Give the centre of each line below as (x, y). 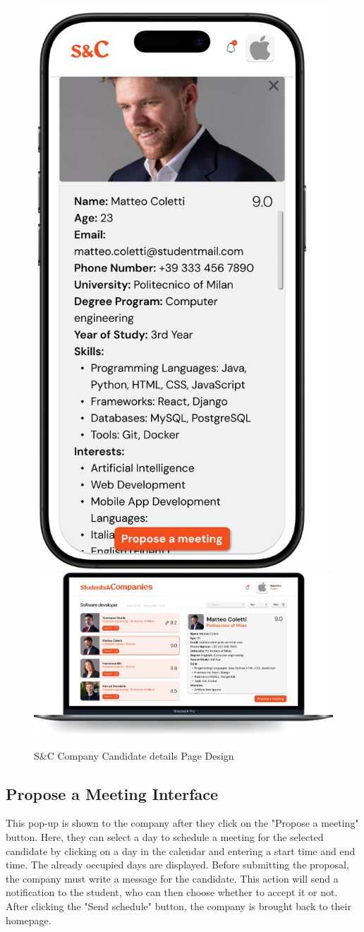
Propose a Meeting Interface (112, 793)
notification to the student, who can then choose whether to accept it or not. (172, 892)
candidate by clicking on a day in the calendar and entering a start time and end (181, 850)
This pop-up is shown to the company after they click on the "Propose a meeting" (182, 823)
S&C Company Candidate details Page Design (134, 755)
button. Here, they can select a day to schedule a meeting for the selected (165, 836)
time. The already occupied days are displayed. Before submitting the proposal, (177, 865)
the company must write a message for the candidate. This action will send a (172, 878)
